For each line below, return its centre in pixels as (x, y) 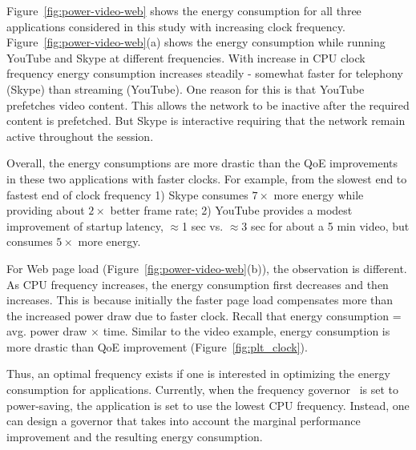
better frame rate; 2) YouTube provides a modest (231, 210)
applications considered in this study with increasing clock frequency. (176, 26)
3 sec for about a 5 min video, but (325, 225)
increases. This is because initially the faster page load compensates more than (200, 300)
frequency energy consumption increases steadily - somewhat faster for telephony (205, 73)
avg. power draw (47, 331)
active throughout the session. (80, 136)
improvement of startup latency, (85, 225)
